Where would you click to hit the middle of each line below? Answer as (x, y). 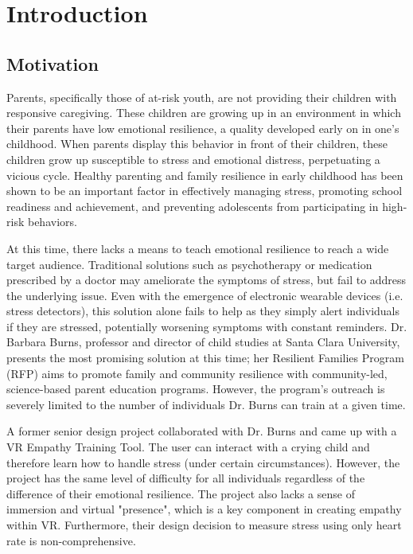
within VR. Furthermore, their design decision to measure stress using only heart (204, 525)
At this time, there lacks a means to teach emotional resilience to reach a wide (198, 248)
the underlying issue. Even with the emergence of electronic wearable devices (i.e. (205, 295)
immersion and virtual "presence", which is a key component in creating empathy (204, 509)
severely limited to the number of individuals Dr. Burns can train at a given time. (206, 404)
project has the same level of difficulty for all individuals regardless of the (186, 478)
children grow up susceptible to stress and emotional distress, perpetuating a (193, 159)
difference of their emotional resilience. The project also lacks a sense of (181, 493)
